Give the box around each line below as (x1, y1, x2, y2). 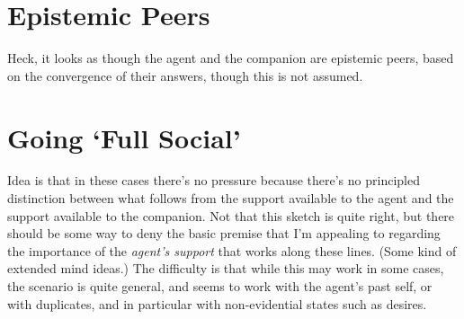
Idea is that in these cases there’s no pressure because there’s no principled (7, 171, 420, 190)
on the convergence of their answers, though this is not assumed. (7, 66, 363, 84)
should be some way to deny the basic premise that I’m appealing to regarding (7, 224, 441, 243)
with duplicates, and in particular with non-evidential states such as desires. (7, 294, 427, 313)
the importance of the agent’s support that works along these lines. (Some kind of (7, 241, 457, 260)
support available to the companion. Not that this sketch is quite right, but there (7, 206, 455, 225)
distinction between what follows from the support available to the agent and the (7, 189, 454, 208)
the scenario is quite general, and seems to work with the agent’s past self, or (7, 277, 433, 295)
